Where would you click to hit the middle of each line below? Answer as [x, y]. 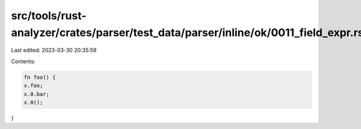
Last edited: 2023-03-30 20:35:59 [54, 50]
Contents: [23, 61]
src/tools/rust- [49, 16]
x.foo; [33, 86]
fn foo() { [40, 77]
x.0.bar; [37, 94]
